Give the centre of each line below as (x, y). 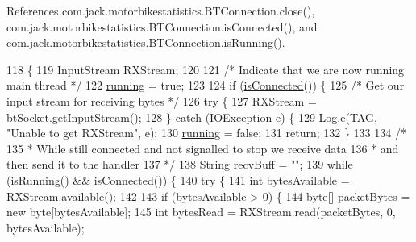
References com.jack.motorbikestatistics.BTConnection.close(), (161, 10)
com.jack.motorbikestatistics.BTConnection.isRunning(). (146, 42)
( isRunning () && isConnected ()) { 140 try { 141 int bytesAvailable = (178, 179)
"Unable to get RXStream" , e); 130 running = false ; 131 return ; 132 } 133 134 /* (206, 133)
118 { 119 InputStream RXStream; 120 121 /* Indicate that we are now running (206, 69)
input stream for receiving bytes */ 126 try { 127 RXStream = (162, 100)
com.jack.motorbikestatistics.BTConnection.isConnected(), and (162, 26)
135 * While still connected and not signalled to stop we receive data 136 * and (203, 148)
